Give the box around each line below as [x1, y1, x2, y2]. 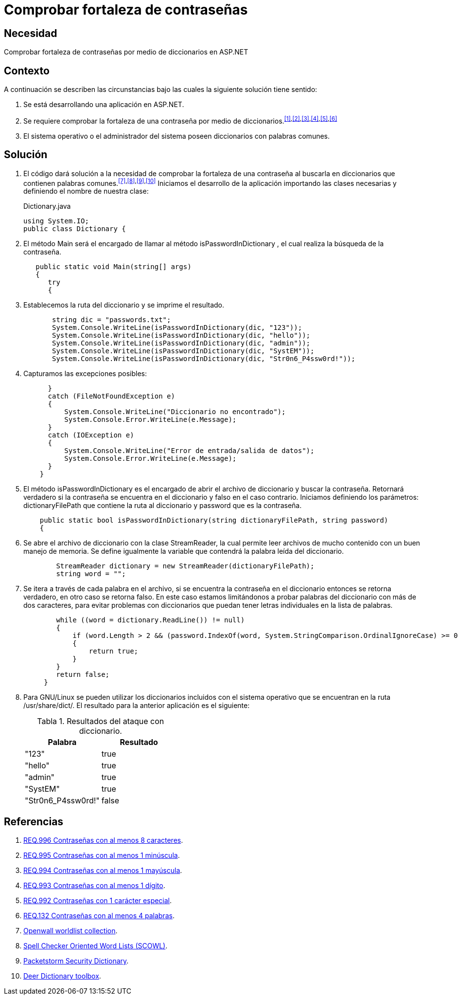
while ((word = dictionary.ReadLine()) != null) [56, 616, 245, 624]
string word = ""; [56, 570, 126, 578]
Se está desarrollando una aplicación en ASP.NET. [23, 100, 184, 109]
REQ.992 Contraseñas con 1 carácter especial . [23, 896, 172, 905]
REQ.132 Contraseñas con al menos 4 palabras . [23, 911, 175, 920]
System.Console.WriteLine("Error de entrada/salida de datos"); [64, 447, 315, 455]
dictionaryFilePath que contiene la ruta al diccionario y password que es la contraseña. [23, 501, 302, 510]
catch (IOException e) [48, 431, 134, 439]
